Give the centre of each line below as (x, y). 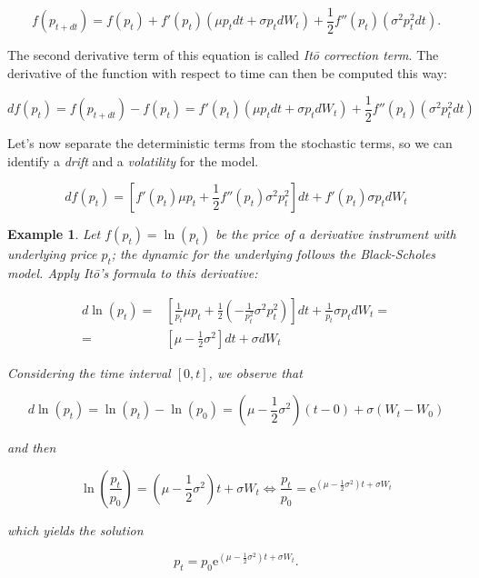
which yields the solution (75, 529)
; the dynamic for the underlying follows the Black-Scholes (274, 254)
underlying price (52, 254)
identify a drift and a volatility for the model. (133, 160)
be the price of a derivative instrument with (335, 234)
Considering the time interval (89, 372)
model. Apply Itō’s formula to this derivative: (133, 273)
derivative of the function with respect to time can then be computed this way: (227, 73)
